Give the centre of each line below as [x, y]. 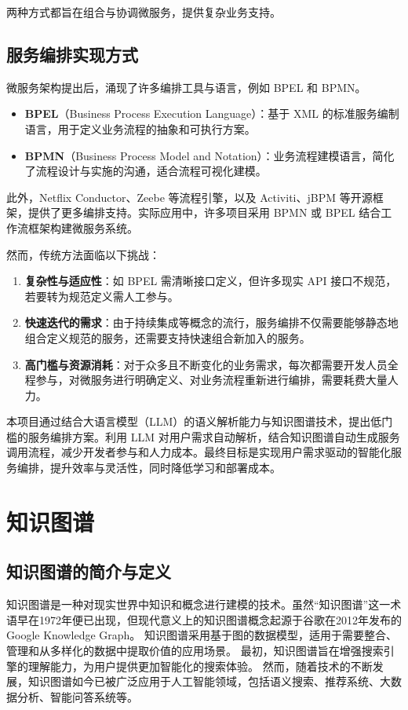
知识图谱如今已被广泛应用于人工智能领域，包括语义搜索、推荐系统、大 [209, 681]
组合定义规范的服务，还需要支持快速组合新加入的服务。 [168, 337]
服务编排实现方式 [72, 54]
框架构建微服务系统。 [83, 227]
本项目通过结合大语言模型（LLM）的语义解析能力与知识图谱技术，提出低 [194, 421]
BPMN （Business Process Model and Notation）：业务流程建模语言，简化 [209, 155]
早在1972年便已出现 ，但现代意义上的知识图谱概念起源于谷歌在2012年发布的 [209, 619]
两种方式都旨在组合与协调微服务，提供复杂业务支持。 [144, 12]
